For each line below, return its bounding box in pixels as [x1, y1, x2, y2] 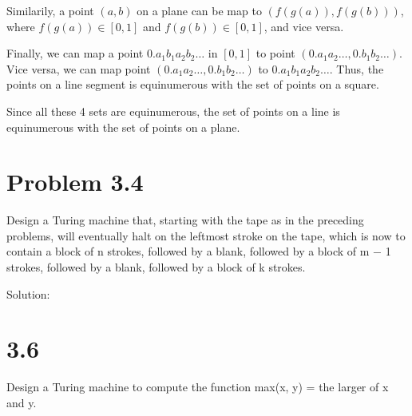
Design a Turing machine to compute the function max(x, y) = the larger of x [6, 378, 389, 395]
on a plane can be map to [137, 2, 262, 18]
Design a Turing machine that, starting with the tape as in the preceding [6, 212, 364, 228]
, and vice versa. [263, 18, 344, 34]
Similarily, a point [6, 2, 94, 18]
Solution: [6, 285, 50, 302]
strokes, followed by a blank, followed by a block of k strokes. [6, 259, 306, 275]
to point [256, 45, 295, 61]
